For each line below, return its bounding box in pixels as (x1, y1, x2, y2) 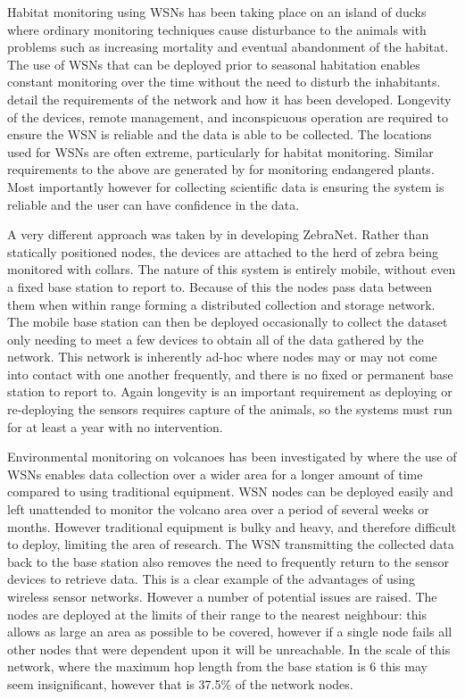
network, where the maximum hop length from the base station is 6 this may (7, 657, 428, 676)
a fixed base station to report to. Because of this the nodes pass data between (7, 277, 432, 295)
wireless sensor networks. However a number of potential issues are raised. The (7, 587, 437, 605)
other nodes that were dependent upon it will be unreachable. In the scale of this (7, 639, 451, 658)
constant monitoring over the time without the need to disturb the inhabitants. (7, 72, 441, 91)
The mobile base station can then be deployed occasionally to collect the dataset (7, 312, 448, 331)
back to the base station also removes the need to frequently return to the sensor (7, 552, 449, 570)
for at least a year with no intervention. (7, 417, 223, 436)
